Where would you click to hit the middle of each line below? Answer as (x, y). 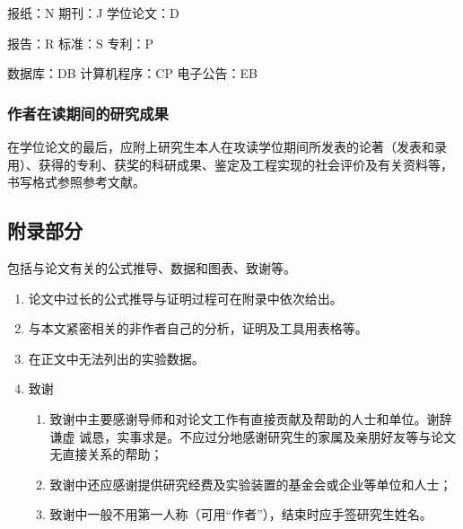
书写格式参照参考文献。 (76, 182)
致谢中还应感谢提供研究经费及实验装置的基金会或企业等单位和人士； (251, 484)
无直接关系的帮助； (106, 454)
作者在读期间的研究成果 (88, 113)
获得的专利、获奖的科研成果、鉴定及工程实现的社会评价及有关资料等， (245, 164)
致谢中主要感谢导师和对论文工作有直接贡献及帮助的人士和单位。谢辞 (251, 418)
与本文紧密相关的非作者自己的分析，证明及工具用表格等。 (198, 328)
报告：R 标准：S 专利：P (80, 43)
